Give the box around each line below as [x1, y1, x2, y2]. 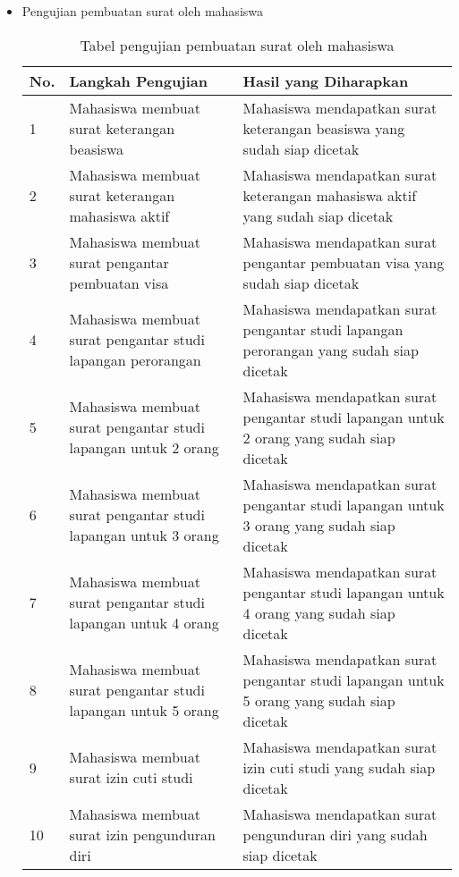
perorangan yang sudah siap [242, 339, 419, 360]
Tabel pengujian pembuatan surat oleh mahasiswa [80, 34, 395, 55]
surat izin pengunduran [69, 823, 216, 845]
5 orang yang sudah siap [242, 689, 395, 711]
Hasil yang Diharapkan [242, 70, 409, 91]
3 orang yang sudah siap [242, 514, 395, 535]
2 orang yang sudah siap [242, 426, 395, 448]
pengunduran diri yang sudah [242, 823, 428, 845]
